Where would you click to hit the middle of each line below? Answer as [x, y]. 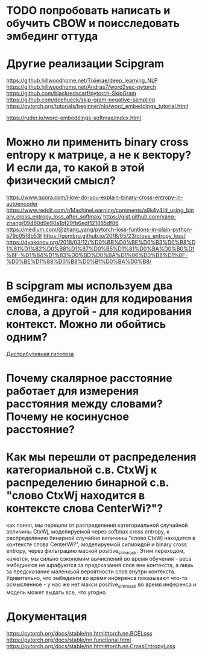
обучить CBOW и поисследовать [93, 23]
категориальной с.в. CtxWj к [82, 470]
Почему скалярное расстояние [90, 378]
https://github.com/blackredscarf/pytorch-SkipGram [71, 94]
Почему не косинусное [68, 417]
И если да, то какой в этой [75, 168]
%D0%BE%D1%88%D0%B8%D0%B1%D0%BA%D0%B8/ [79, 262]
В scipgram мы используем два [90, 286]
